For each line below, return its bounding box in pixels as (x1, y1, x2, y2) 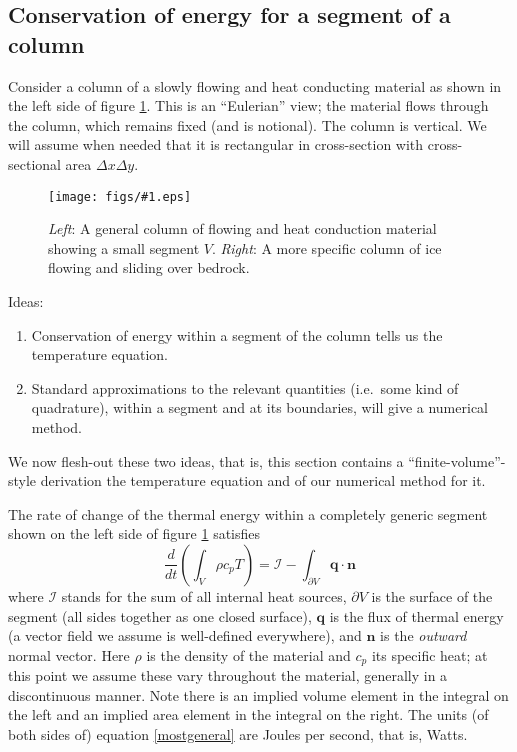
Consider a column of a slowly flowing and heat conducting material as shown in (8, 75, 502, 96)
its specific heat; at (371, 644, 488, 665)
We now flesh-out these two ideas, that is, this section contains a (8, 450, 404, 471)
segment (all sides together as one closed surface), (8, 605, 312, 626)
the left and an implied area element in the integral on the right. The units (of (8, 704, 489, 725)
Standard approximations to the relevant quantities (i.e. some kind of (31, 377, 459, 398)
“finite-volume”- (408, 450, 506, 471)
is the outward (380, 625, 467, 646)
